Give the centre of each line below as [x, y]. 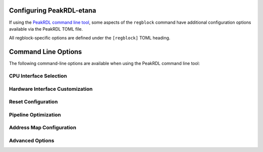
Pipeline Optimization [35, 115]
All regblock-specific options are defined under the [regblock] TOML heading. [90, 38]
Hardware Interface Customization [51, 89]
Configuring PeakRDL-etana [53, 10]
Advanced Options [32, 140]
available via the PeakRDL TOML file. [46, 29]
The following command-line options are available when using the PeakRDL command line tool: [104, 64]
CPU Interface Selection [38, 76]
